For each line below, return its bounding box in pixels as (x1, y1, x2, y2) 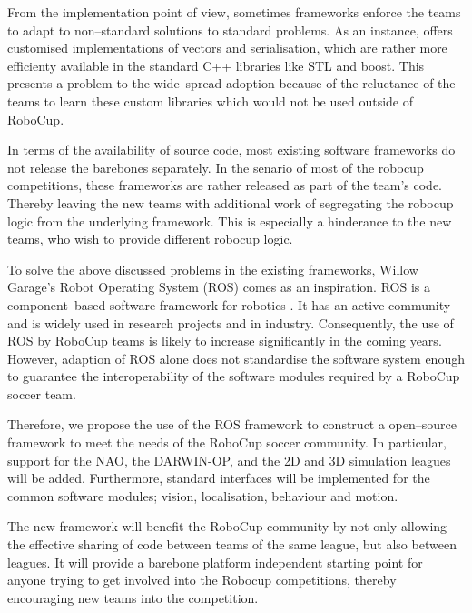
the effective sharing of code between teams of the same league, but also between (7, 535, 457, 554)
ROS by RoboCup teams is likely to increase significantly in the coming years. (7, 331, 442, 350)
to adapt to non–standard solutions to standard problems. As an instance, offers (7, 20, 453, 39)
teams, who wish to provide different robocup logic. (7, 229, 293, 248)
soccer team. (7, 384, 76, 403)
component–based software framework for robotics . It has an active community (7, 295, 451, 314)
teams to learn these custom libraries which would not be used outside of (7, 91, 413, 110)
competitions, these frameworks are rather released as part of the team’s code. (7, 176, 443, 195)
